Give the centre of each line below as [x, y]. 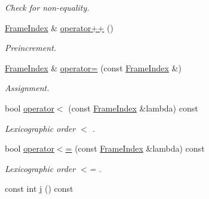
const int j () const [39, 189]
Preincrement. [31, 48]
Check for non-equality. [47, 7]
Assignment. [27, 88]
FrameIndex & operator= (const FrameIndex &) [93, 67]
